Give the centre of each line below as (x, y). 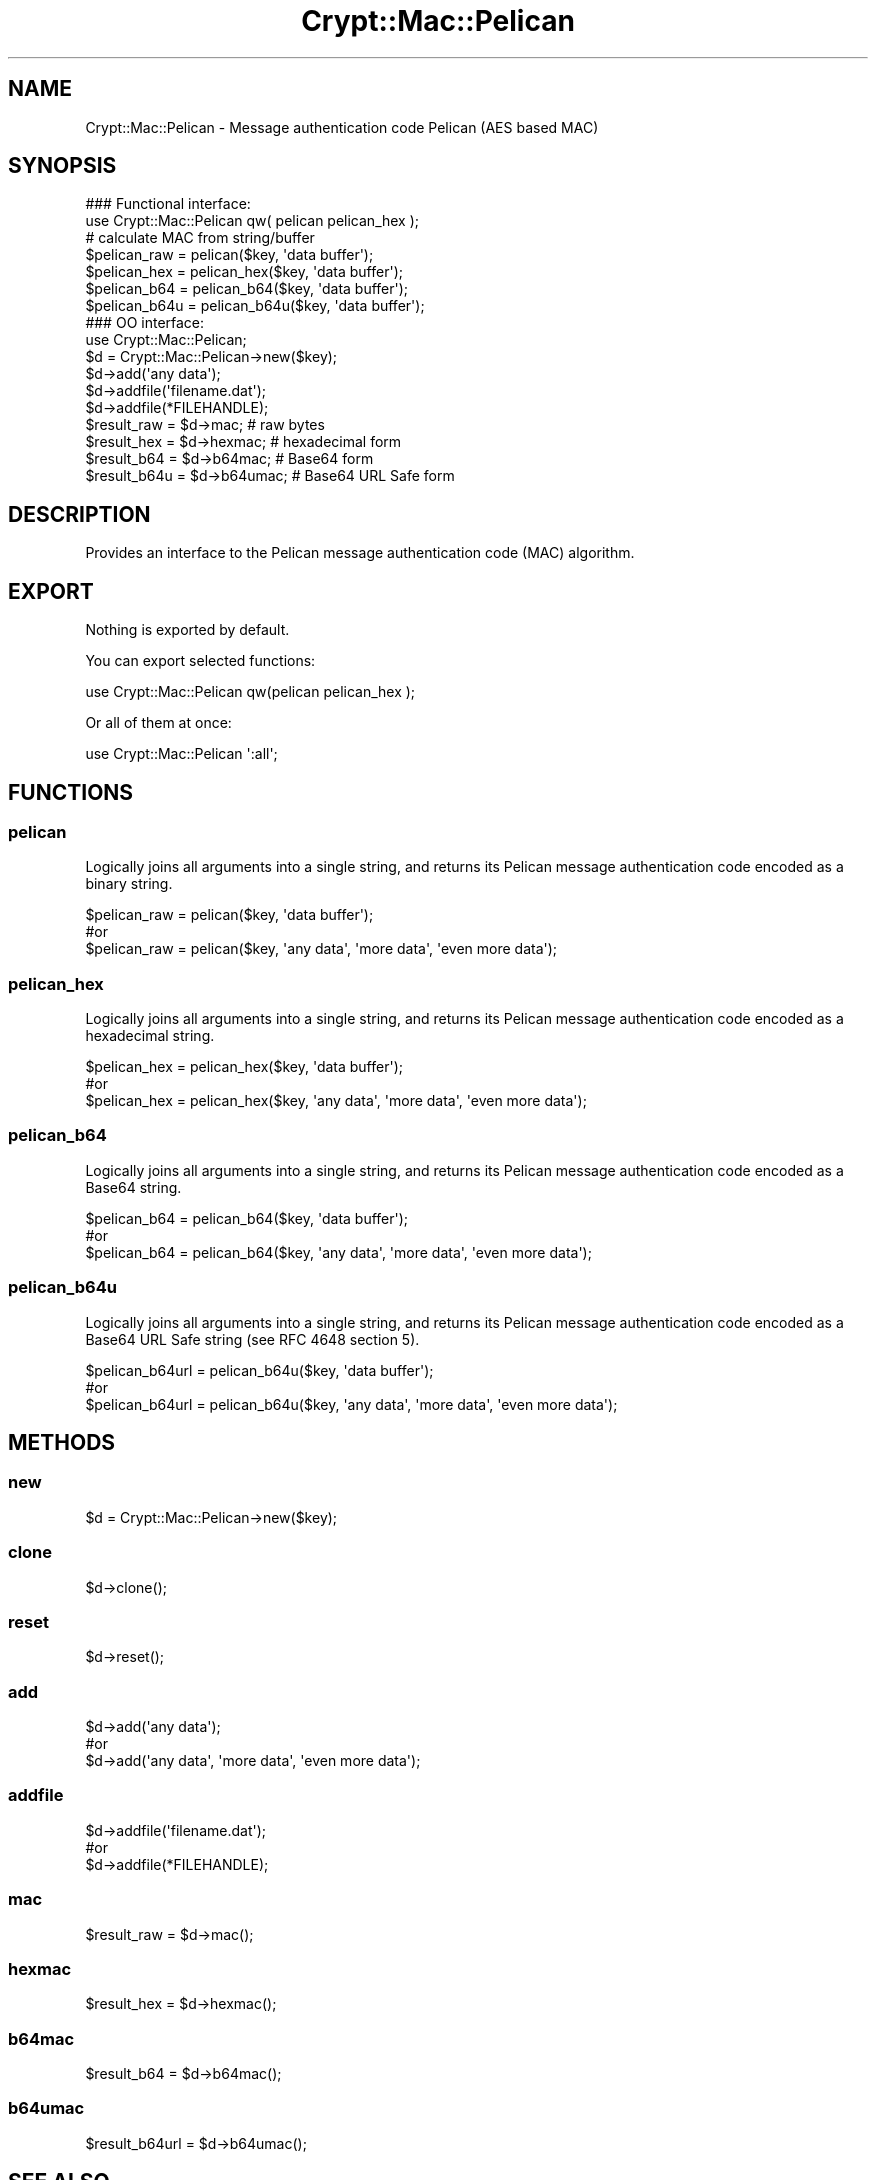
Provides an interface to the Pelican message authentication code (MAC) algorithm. (360, 553)
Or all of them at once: (158, 723)
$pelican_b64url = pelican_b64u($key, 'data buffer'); (259, 1370)
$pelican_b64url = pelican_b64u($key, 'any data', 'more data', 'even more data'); (351, 1404)
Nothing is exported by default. (187, 630)
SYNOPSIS (62, 166)
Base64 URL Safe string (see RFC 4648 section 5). (252, 1339)
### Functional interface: (168, 204)
